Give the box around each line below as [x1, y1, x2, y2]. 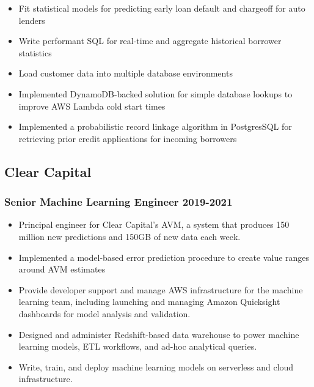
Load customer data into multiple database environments [18, 67, 233, 80]
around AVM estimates [18, 263, 106, 276]
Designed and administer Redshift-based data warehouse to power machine [18, 328, 299, 340]
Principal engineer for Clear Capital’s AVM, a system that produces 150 [18, 218, 290, 231]
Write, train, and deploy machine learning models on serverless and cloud [18, 360, 294, 373]
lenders [18, 13, 45, 26]
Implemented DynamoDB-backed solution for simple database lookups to [18, 87, 293, 100]
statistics [18, 46, 52, 59]
